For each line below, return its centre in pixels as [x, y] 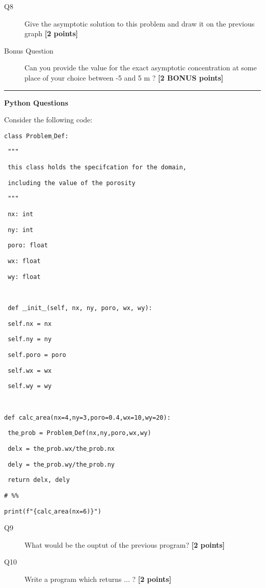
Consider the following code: [48, 120]
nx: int [21, 214]
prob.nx [102, 449]
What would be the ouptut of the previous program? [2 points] [125, 544]
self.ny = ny [30, 339]
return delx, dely [39, 480]
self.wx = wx [30, 370]
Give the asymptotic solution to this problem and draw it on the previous [140, 23]
